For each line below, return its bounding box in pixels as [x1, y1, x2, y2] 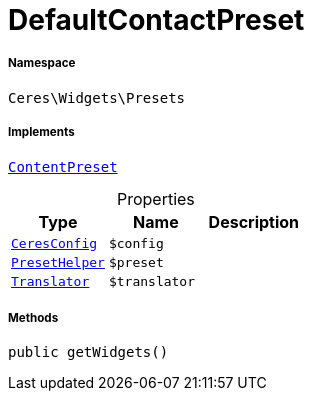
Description [208, 211, 300, 232]
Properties [116, 188, 195, 209]
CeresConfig [11, 235, 98, 251]
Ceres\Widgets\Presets [8, 89, 186, 106]
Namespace [8, 56, 76, 71]
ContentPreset [8, 158, 118, 175]
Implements [8, 125, 75, 140]
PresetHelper [11, 254, 105, 270]
